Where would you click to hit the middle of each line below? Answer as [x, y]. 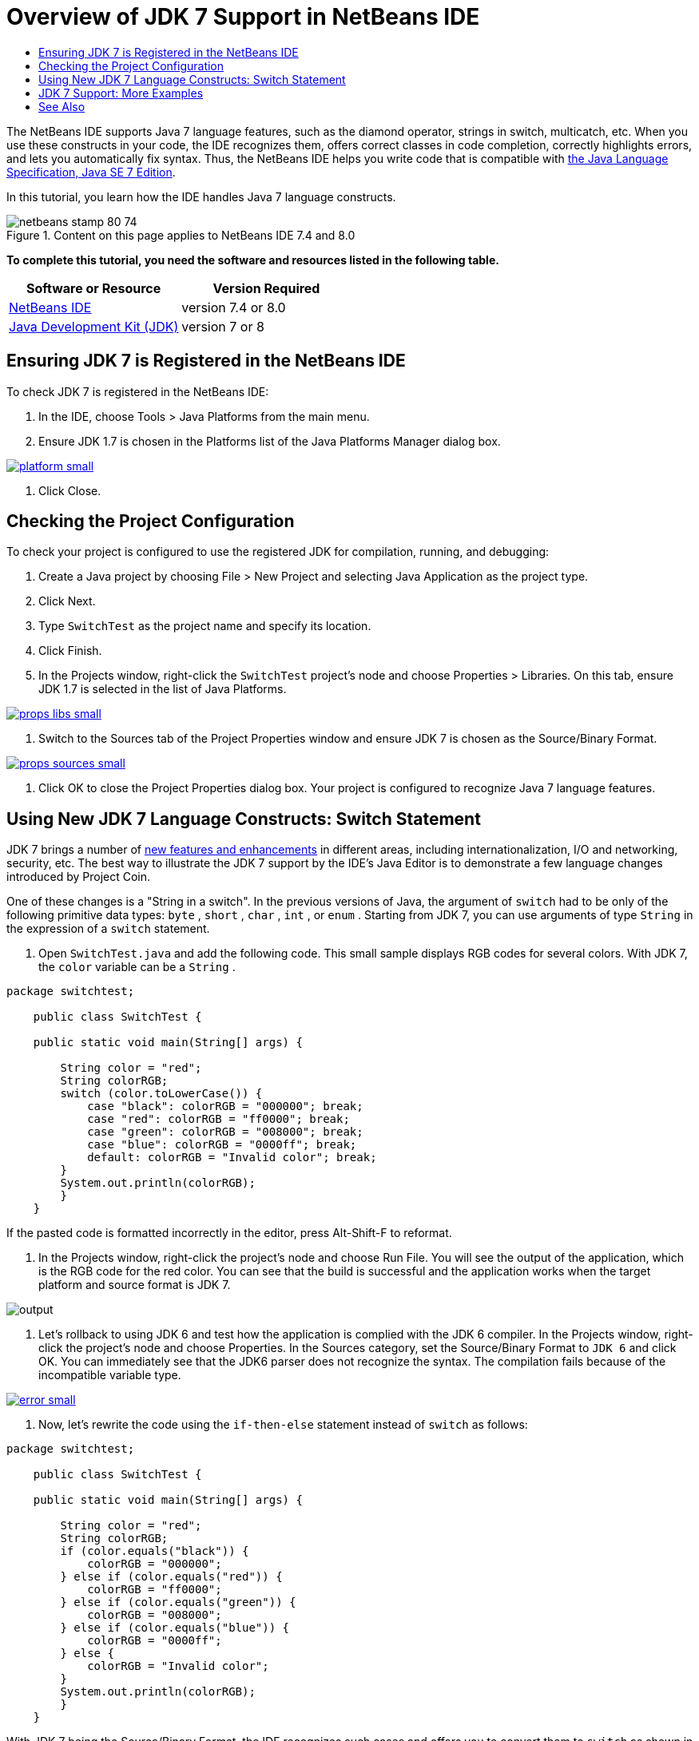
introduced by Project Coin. [79, 877]
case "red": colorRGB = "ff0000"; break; [218, 1119]
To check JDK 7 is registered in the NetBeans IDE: [138, 391]
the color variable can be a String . [137, 967]
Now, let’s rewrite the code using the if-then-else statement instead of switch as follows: [283, 1425]
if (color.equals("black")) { [155, 1551]
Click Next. [67, 601]
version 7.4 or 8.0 [234, 307]
